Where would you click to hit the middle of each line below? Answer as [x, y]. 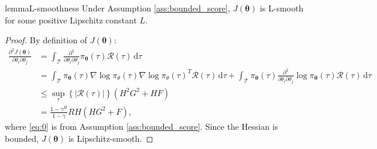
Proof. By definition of [46, 40]
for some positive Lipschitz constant [71, 20]
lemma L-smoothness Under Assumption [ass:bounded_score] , [118, 8]
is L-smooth [282, 8]
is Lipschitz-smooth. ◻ [111, 138]
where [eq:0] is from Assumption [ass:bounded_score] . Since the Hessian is [142, 126]
